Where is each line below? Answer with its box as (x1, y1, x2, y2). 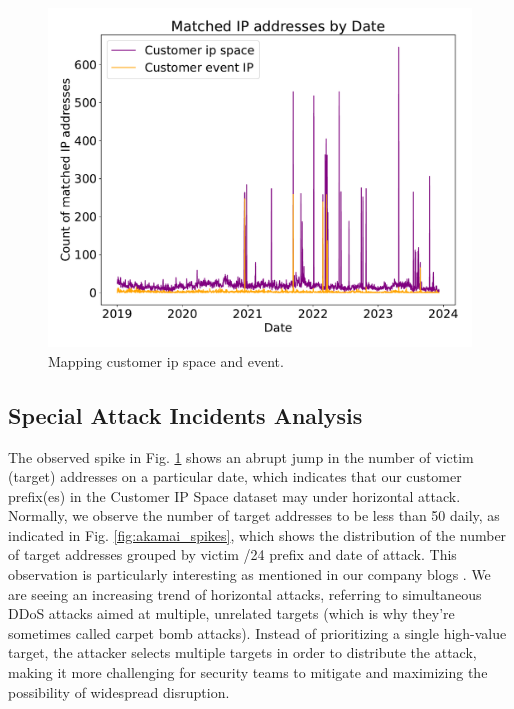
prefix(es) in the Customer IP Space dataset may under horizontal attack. (8, 485, 461, 506)
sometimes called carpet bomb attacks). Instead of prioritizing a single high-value (8, 622, 507, 643)
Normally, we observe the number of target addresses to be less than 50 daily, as (8, 505, 500, 526)
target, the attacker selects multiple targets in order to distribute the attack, (8, 642, 477, 663)
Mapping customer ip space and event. (48, 350, 284, 371)
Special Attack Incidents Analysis (8, 399, 363, 430)
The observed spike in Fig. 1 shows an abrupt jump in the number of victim (8, 446, 474, 467)
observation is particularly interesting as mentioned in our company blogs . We (8, 564, 491, 585)
